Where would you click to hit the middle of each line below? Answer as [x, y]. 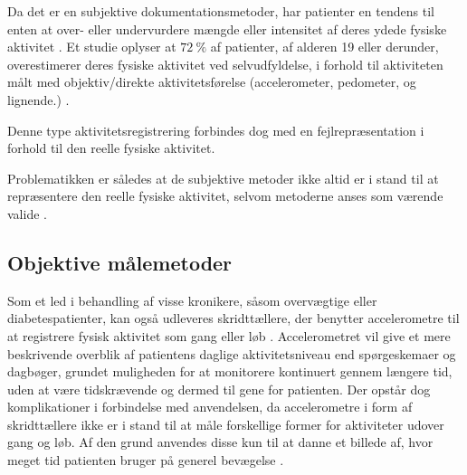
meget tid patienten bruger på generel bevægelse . [146, 460]
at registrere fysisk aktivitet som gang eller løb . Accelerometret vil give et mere [229, 335]
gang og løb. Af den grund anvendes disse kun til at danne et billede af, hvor [220, 442]
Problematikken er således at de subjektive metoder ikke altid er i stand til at [223, 178]
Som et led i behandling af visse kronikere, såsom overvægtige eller [192, 300]
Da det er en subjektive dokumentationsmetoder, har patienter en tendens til [221, 11]
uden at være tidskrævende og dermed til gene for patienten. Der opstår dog [219, 389]
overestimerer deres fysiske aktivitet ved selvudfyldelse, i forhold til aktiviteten [225, 64]
